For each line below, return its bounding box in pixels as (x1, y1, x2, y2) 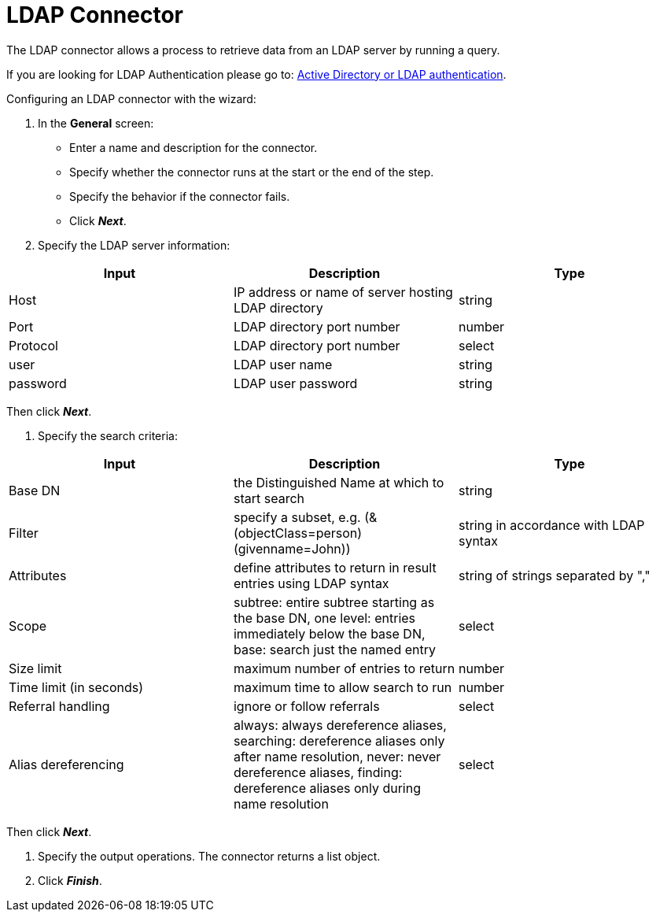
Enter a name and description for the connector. (69, 140, 318, 154)
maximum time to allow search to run (233, 679, 452, 695)
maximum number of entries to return (233, 660, 455, 676)
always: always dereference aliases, (233, 716, 447, 733)
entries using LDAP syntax (233, 575, 389, 591)
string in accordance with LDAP (458, 516, 645, 533)
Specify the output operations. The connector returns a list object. (38, 849, 381, 863)
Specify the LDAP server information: (38, 238, 230, 252)
